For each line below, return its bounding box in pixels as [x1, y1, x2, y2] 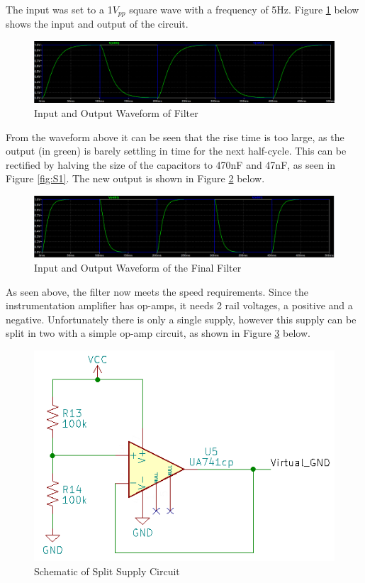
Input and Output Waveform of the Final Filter [34, 260, 242, 274]
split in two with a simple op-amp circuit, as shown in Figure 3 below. [6, 326, 310, 340]
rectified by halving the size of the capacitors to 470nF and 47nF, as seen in [6, 157, 336, 172]
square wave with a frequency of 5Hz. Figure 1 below [129, 2, 359, 16]
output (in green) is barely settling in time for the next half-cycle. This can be [6, 143, 347, 158]
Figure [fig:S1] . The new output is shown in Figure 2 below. [6, 171, 265, 186]
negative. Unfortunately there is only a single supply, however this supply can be [6, 311, 356, 326]
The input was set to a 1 [6, 2, 113, 16]
